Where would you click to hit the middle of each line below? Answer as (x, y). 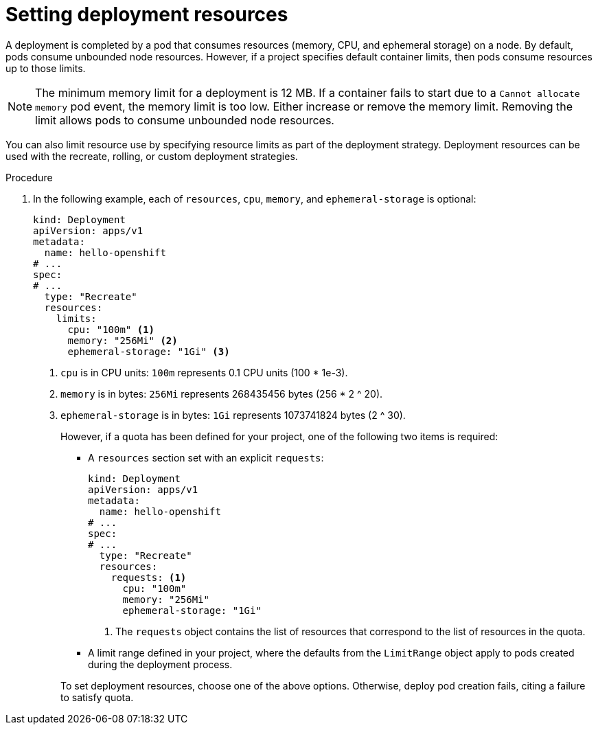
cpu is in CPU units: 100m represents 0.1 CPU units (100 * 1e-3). (204, 372)
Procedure (29, 177)
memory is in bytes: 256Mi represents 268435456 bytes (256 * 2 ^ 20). (222, 393)
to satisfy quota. (97, 697)
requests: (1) (149, 577)
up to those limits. (46, 68)
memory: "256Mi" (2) (123, 340)
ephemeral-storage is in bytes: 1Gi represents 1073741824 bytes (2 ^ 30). (233, 415)
